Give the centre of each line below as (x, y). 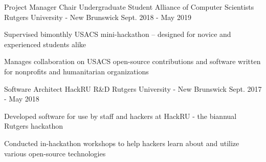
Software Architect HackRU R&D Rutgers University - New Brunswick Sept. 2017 (133, 88)
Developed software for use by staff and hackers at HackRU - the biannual (120, 116)
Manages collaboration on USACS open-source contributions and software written (132, 61)
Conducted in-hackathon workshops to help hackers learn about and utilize (122, 143)
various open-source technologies (55, 153)
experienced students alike (45, 44)
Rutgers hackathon (34, 126)
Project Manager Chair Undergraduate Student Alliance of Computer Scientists (129, 7)
